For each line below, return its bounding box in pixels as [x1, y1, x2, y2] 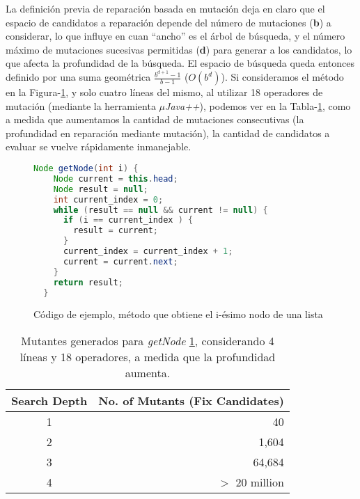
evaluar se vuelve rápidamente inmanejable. [6, 139, 191, 154]
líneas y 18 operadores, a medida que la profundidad [19, 348, 276, 365]
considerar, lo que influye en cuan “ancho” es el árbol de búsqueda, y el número [6, 29, 345, 43]
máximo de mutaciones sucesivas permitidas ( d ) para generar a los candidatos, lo [6, 42, 352, 56]
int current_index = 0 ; [53, 194, 164, 205]
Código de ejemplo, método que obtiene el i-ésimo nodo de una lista [33, 307, 323, 322]
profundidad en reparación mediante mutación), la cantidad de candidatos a [6, 125, 330, 140]
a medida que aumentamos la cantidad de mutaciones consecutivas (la [6, 112, 304, 127]
